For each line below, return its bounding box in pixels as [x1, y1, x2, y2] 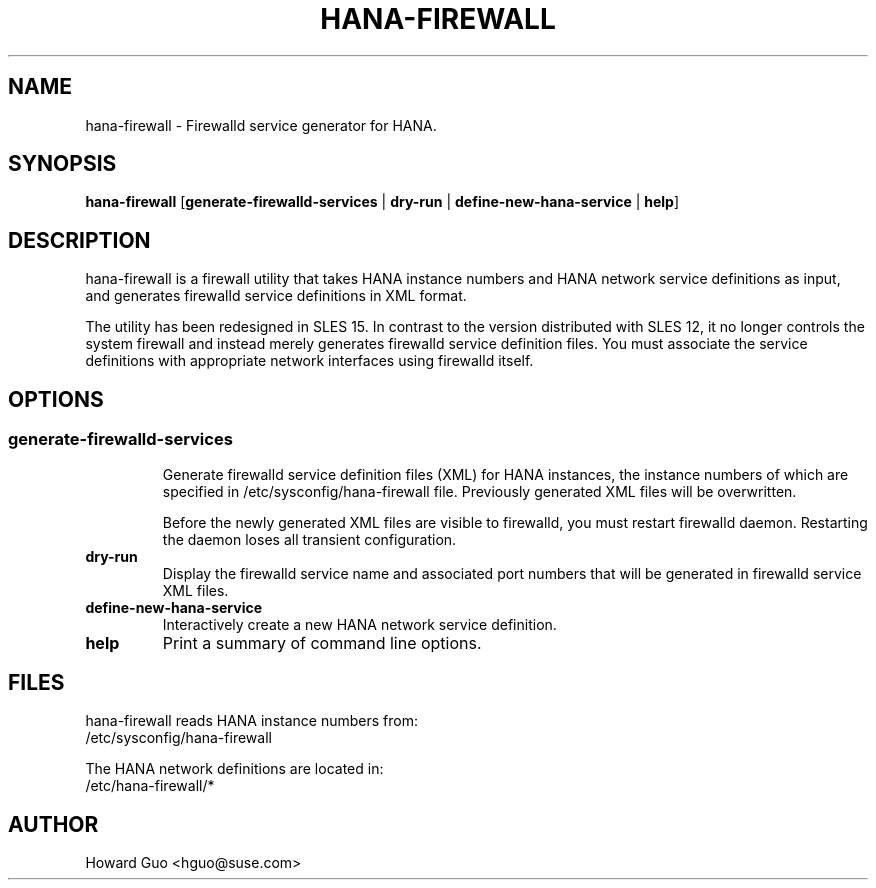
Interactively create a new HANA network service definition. [162, 615, 557, 633]
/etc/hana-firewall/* [85, 777, 215, 795]
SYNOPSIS [8, 151, 117, 177]
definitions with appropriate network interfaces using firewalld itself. [85, 352, 534, 370]
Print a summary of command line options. [162, 632, 482, 653]
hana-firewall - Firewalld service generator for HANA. [85, 116, 437, 134]
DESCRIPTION [8, 227, 151, 253]
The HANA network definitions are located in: [85, 760, 384, 778]
